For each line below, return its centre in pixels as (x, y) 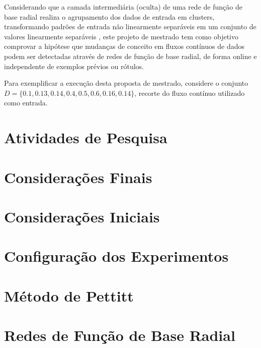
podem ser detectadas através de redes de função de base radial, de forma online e (130, 56)
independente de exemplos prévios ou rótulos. (74, 66)
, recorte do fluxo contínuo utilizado (190, 93)
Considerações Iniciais (82, 216)
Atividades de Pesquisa (86, 137)
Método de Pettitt (69, 295)
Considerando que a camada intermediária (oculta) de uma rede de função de (123, 7)
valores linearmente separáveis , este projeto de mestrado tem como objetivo (121, 36)
